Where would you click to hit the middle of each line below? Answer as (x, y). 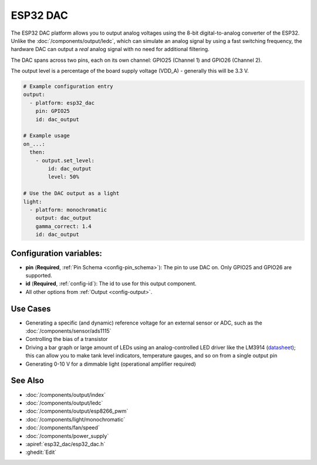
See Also (27, 381)
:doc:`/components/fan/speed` (63, 428)
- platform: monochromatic (68, 210)
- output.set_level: (65, 160)
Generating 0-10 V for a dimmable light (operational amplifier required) (111, 364)
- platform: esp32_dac (62, 103)
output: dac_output (64, 218)
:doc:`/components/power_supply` (67, 436)
